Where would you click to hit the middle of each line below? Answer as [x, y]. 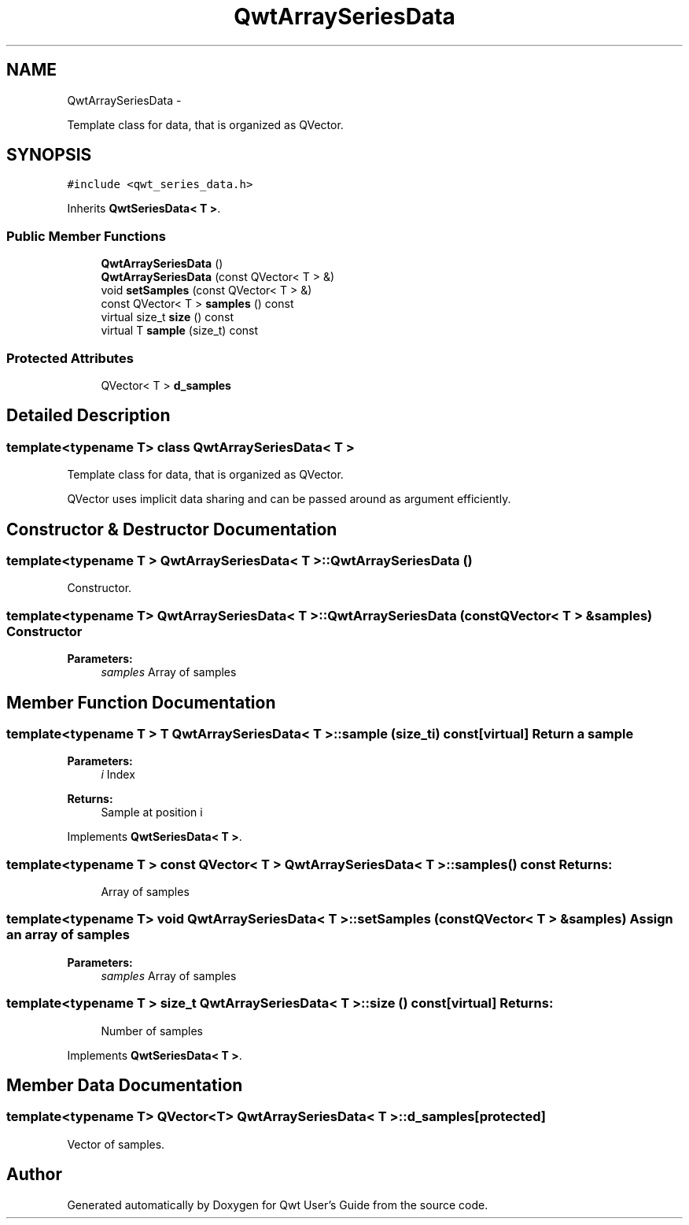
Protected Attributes [70, 358]
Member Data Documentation [125, 1086]
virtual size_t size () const [168, 317]
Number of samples [152, 1031]
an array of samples [68, 935]
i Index [118, 775]
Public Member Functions [86, 236]
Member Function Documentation [141, 702]
